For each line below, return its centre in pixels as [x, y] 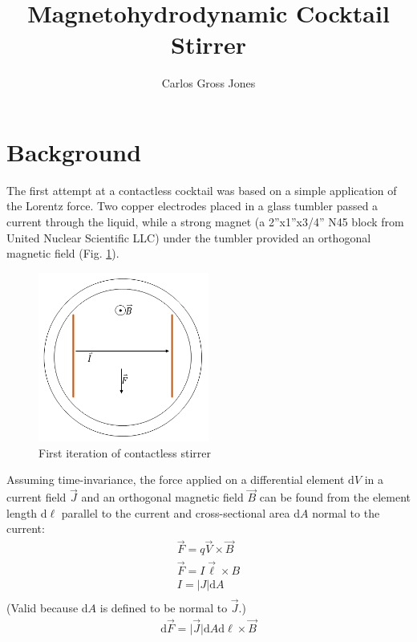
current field [36, 497]
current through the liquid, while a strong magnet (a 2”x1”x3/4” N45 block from [205, 222]
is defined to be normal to [164, 607]
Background [74, 151]
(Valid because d [47, 607]
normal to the [346, 512]
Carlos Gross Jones [208, 83]
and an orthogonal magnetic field [162, 497]
